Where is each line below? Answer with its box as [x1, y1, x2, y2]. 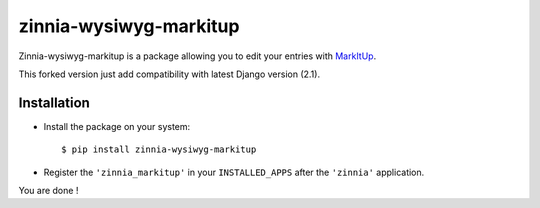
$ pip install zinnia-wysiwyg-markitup [61, 144, 257, 155]
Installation [18, 94, 90, 111]
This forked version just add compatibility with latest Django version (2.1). [18, 68, 320, 80]
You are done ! [18, 185, 79, 197]
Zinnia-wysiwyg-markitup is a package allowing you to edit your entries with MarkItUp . [18, 50, 377, 62]
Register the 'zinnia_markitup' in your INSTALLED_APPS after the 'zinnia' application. [43, 166, 425, 178]
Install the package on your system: [43, 120, 191, 132]
